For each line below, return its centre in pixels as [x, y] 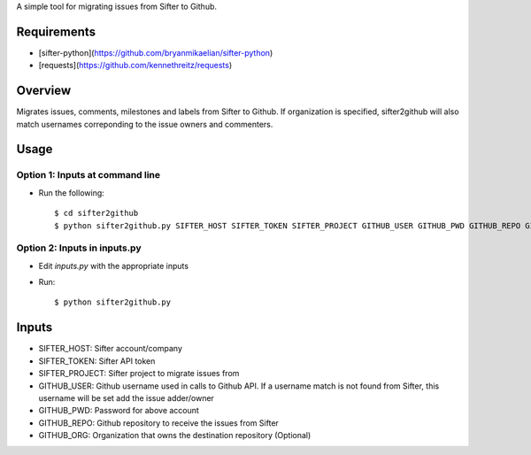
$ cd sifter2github [96, 213]
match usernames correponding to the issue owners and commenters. [145, 124]
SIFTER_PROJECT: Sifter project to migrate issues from [139, 374]
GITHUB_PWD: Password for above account [119, 411]
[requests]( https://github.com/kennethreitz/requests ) [135, 66]
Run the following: [72, 193]
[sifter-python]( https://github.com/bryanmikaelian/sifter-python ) [156, 52]
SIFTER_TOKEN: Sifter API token [97, 361]
